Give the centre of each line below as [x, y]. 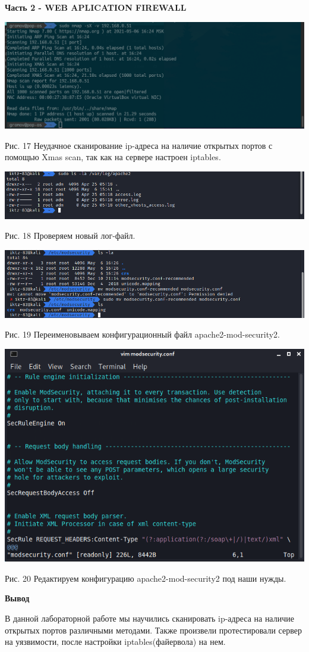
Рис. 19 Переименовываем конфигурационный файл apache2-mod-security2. [142, 334]
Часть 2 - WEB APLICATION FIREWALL [96, 7]
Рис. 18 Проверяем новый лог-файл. [70, 235]
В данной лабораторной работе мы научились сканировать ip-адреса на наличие [149, 618]
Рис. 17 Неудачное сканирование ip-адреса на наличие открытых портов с [139, 145]
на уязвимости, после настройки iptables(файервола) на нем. [115, 642]
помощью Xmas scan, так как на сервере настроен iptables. [113, 157]
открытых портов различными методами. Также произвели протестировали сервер [153, 630]
